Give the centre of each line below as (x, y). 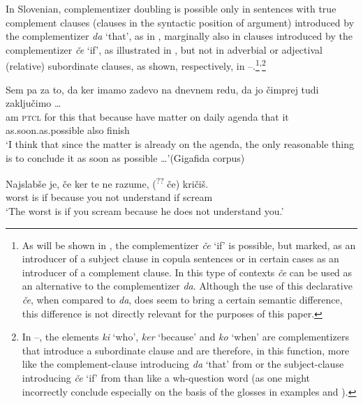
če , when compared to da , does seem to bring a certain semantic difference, (182, 299)
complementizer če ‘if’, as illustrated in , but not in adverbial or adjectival (164, 49)
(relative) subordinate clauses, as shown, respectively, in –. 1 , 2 (136, 65)
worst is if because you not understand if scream (109, 197)
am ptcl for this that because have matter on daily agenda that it (147, 116)
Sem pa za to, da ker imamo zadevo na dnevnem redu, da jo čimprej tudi (162, 89)
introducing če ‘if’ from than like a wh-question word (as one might (166, 377)
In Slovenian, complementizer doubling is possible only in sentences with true (171, 8)
